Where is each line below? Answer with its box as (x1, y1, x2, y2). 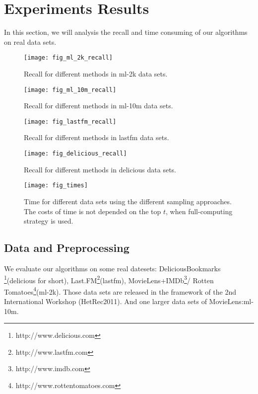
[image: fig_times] (24, 182, 88, 189)
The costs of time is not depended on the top (24, 206, 161, 216)
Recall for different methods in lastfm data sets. (24, 132, 169, 143)
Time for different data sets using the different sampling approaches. (24, 196, 232, 206)
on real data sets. (4, 36, 57, 47)
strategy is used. (24, 216, 73, 226)
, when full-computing (166, 206, 233, 216)
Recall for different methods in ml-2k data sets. (24, 68, 168, 79)
